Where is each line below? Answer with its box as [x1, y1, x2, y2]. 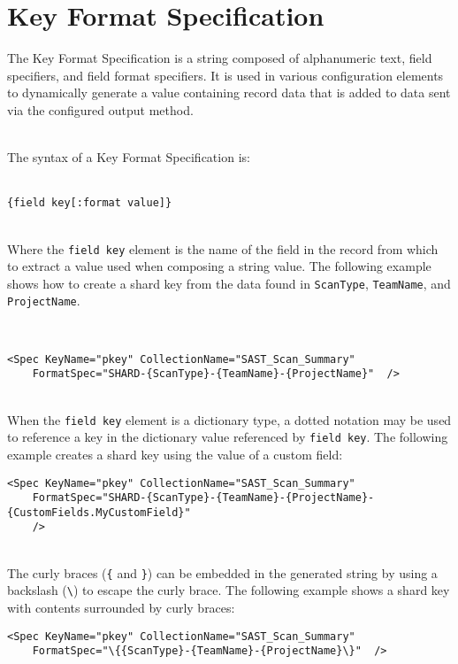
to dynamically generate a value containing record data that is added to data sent [7, 83, 451, 102]
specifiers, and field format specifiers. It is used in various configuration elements [7, 66, 444, 84]
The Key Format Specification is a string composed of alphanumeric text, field [7, 49, 432, 67]
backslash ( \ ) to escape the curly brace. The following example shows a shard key [7, 581, 450, 599]
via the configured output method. [7, 100, 194, 119]
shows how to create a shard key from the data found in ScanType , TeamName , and [7, 274, 451, 292]
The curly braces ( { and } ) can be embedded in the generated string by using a [7, 563, 438, 582]
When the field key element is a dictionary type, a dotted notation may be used [7, 410, 452, 429]
